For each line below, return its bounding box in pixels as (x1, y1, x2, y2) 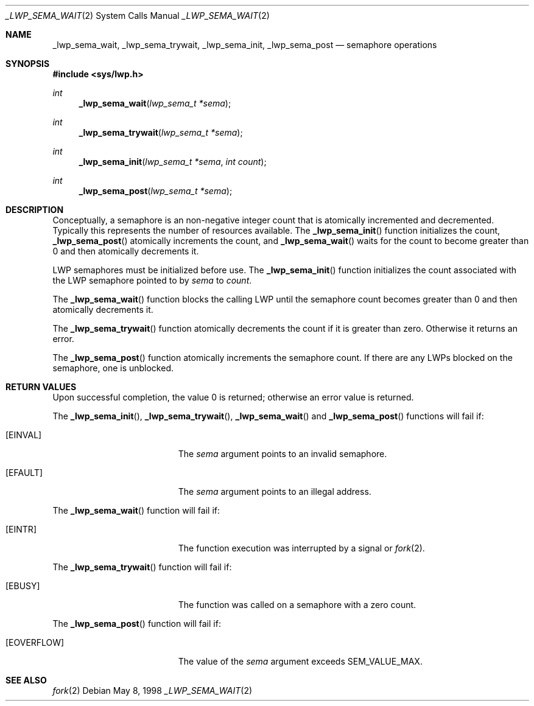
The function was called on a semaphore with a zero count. (178, 599, 416, 610)
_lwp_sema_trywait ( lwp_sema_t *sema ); (79, 127, 243, 138)
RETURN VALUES (5, 382, 77, 392)
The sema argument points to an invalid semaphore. (178, 449, 387, 459)
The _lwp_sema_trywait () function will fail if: (52, 562, 232, 572)
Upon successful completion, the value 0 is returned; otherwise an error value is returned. (52, 392, 414, 402)
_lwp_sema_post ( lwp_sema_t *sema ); (79, 186, 233, 196)
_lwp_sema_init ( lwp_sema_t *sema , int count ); (79, 156, 267, 167)
